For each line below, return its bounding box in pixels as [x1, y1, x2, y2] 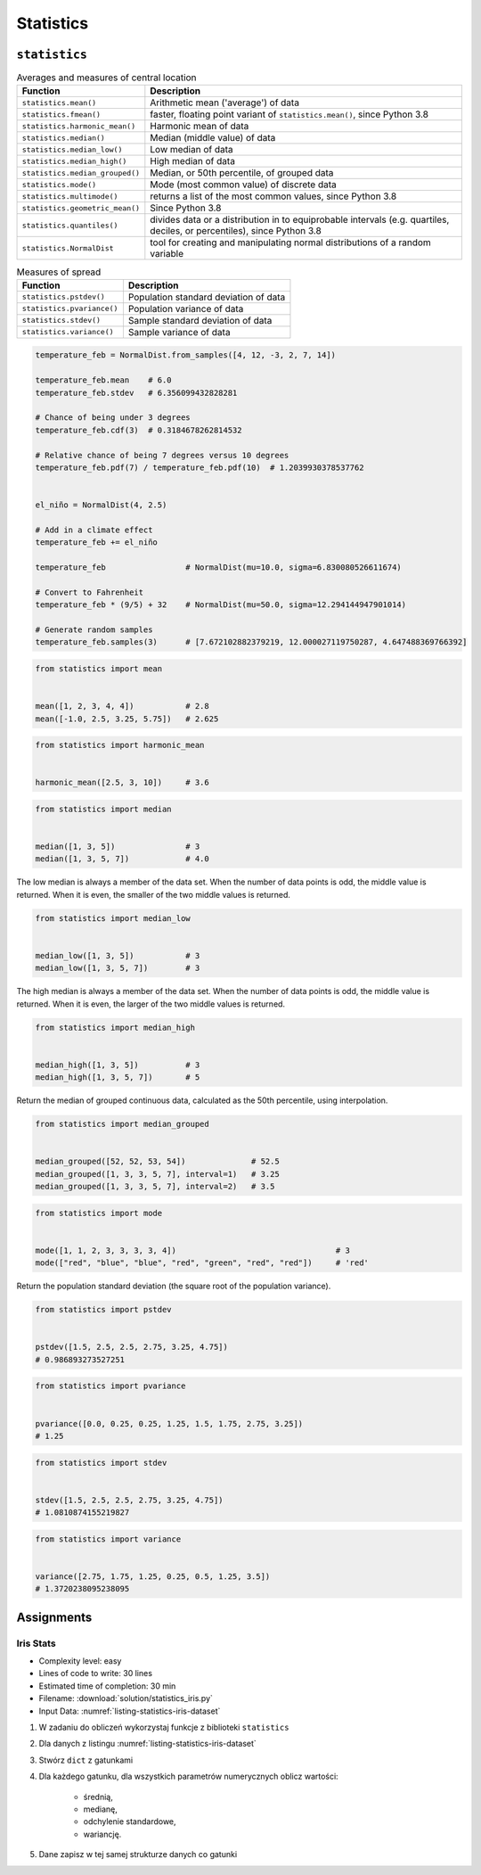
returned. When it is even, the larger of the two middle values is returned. [16, 999, 285, 1009]
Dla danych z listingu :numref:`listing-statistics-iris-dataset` [38, 1739, 257, 1749]
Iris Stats [16, 1637, 57, 1649]
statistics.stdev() [21, 316, 102, 325]
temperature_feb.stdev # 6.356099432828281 [35, 388, 238, 398]
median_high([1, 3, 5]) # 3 [35, 1059, 200, 1070]
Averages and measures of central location [16, 71, 197, 84]
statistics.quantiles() [21, 220, 118, 230]
